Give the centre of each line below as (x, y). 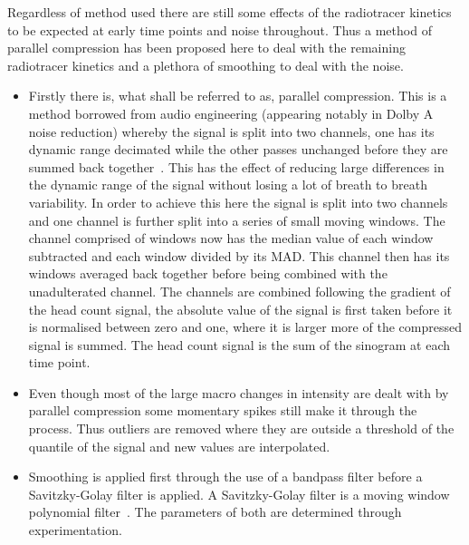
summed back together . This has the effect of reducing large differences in (236, 166)
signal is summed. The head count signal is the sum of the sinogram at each (239, 344)
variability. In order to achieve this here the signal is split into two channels (238, 202)
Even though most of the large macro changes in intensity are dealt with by (239, 392)
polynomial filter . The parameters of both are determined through (215, 512)
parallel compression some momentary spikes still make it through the (223, 410)
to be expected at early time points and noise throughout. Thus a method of (220, 29)
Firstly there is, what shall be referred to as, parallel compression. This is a (238, 96)
